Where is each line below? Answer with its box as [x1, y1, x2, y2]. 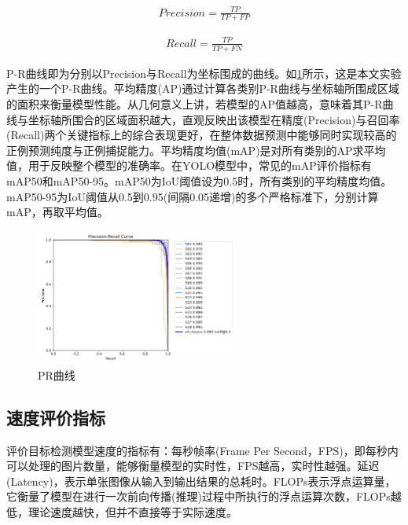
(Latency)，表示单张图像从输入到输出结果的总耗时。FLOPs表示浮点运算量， [6, 472, 396, 489]
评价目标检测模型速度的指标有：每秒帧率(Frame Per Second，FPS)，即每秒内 [6, 442, 399, 458]
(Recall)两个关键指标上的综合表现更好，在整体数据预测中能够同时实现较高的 [6, 127, 397, 143]
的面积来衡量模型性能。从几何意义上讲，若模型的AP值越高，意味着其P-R [6, 95, 383, 112]
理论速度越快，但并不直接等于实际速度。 [28, 503, 237, 519]
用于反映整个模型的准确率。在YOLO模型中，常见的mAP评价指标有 [28, 157, 372, 174]
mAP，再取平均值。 [6, 204, 108, 220]
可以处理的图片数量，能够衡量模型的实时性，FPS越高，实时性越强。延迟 [6, 457, 380, 474]
